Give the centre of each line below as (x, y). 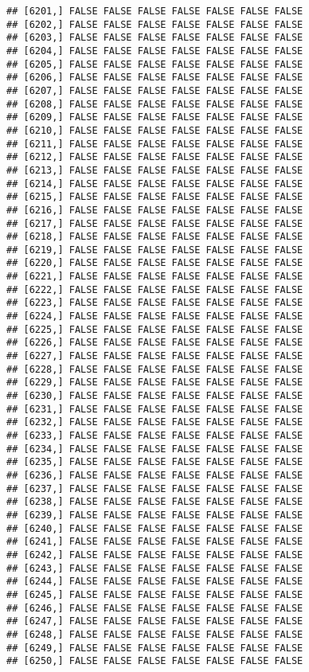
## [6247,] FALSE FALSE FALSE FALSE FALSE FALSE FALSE (155, 621)
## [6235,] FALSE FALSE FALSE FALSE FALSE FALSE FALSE (155, 462)
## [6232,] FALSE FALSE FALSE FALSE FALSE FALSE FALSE (155, 422)
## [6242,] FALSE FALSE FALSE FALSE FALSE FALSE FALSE (155, 555)
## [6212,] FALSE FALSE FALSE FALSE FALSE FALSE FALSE (155, 157)
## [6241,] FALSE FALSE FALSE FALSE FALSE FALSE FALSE (155, 542)
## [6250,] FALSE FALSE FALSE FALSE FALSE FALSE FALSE (155, 661)
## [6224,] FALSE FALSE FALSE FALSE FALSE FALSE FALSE (155, 316)
